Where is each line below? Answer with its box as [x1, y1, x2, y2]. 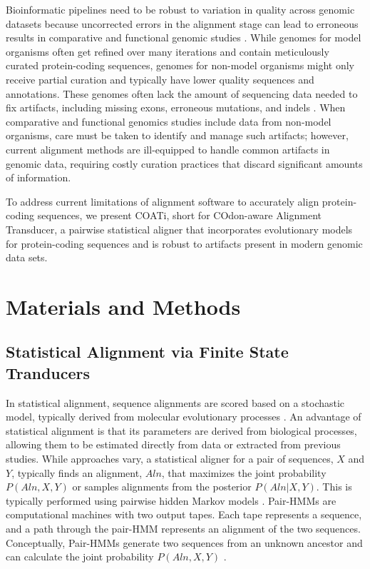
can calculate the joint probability [6, 549, 154, 564]
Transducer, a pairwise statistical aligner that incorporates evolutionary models [6, 221, 353, 236]
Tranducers [6, 361, 91, 383]
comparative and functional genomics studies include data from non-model [6, 114, 332, 129]
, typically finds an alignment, [11, 465, 143, 480]
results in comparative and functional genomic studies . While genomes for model [6, 30, 361, 45]
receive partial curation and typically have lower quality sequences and [6, 71, 314, 86]
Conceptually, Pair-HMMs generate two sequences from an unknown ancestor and [6, 535, 363, 550]
